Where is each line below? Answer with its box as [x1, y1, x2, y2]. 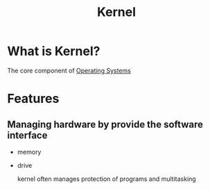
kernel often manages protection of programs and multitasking [17, 175, 196, 183]
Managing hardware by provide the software [7, 118, 203, 130]
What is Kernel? [7, 43, 100, 59]
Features [7, 91, 60, 106]
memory [17, 148, 42, 156]
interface [7, 129, 48, 141]
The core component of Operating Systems [7, 66, 132, 74]
